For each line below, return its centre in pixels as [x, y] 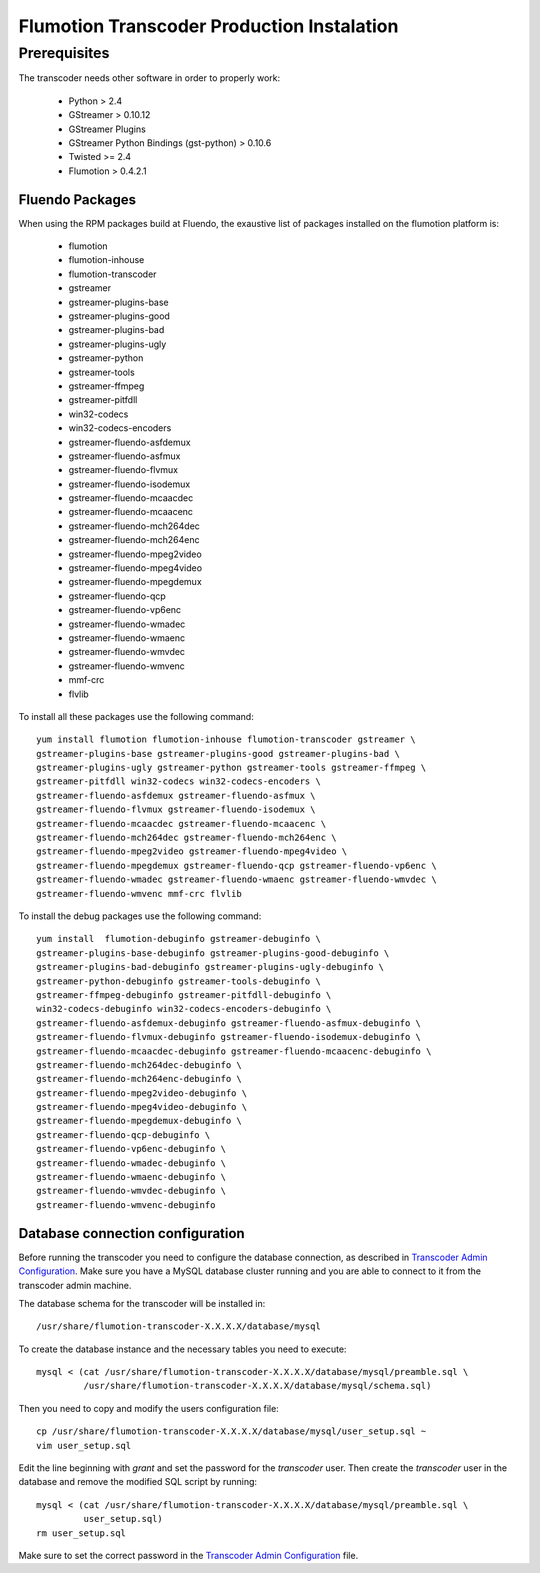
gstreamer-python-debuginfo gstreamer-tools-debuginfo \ [179, 981]
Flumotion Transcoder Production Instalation [208, 26]
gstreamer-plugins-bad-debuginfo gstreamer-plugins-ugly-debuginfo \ [210, 967]
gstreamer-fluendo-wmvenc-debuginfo [126, 1204]
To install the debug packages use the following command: [140, 916]
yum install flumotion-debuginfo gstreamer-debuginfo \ [179, 939]
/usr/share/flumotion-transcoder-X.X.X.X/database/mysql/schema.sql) [257, 1386]
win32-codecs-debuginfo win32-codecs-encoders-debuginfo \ [184, 1009]
